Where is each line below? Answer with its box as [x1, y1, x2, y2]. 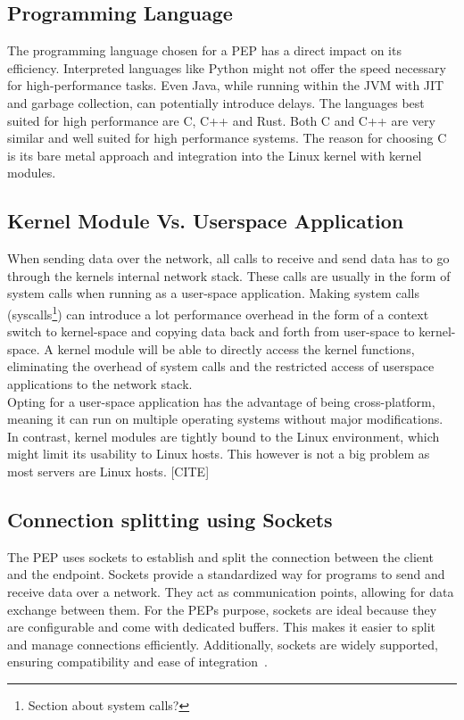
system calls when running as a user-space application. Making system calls [7, 284, 419, 302]
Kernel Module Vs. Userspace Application [7, 207, 404, 235]
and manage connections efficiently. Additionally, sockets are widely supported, [7, 634, 439, 653]
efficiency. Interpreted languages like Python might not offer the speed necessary [7, 58, 446, 77]
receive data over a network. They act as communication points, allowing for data [7, 582, 454, 600]
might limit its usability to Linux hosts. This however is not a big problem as [7, 444, 430, 463]
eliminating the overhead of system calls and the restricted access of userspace [7, 357, 435, 376]
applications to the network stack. [7, 374, 193, 393]
